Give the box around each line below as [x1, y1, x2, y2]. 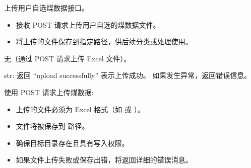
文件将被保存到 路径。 [16, 121, 89, 131]
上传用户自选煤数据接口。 [4, 3, 89, 13]
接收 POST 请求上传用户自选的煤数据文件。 [16, 19, 160, 30]
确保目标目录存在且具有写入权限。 [16, 137, 129, 148]
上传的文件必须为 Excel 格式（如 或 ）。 [16, 104, 145, 114]
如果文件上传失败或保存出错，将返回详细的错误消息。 [16, 154, 193, 165]
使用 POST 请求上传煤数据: [4, 87, 94, 97]
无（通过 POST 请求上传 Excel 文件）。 [4, 53, 131, 63]
